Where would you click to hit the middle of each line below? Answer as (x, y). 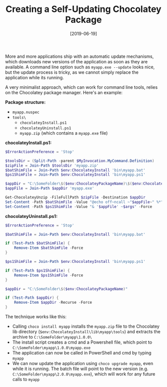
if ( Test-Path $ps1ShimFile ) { (38, 270)
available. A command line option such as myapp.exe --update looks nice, (80, 67)
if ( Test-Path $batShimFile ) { (38, 243)
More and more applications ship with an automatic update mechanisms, (80, 56)
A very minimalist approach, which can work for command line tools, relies (82, 87)
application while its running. (35, 77)
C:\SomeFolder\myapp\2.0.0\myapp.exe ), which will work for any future (84, 374)
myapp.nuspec (26, 112)
